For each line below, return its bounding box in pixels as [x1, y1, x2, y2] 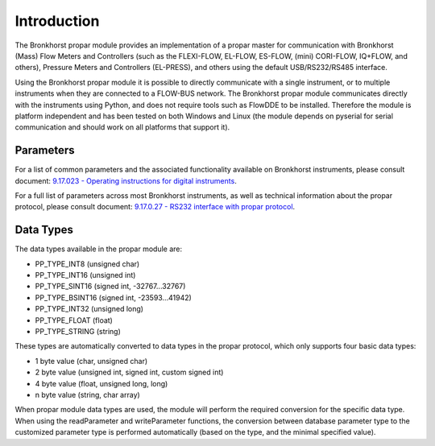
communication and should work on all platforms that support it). [14, 122, 230, 132]
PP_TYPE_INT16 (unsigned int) [35, 270, 136, 280]
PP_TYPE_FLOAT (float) [35, 315, 113, 325]
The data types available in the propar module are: [14, 244, 183, 254]
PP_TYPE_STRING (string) [35, 327, 121, 336]
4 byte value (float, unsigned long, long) [35, 378, 168, 388]
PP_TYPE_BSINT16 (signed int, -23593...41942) [35, 292, 193, 302]
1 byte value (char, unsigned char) [35, 356, 148, 365]
